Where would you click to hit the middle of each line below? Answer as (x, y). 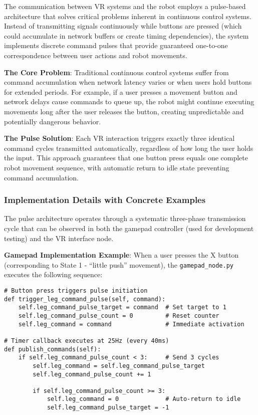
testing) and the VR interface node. (59, 238)
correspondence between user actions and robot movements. (96, 55)
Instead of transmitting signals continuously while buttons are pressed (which (123, 26)
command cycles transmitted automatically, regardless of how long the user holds (129, 148)
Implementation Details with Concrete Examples (105, 200)
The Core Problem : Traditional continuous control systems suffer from (116, 72)
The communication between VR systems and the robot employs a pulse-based (125, 6)
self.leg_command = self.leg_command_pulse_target (119, 366)
